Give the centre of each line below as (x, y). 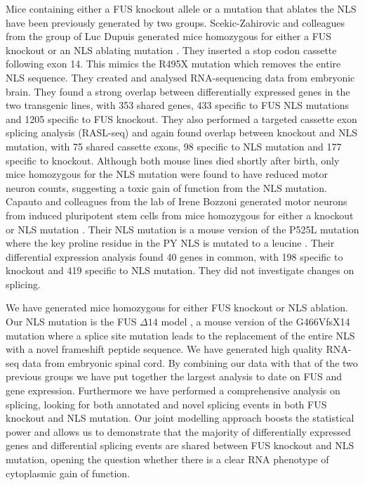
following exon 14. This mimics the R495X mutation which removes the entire (173, 64)
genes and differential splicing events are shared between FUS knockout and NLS (180, 445)
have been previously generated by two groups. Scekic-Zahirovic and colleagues (175, 22)
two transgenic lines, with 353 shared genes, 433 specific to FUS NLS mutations (177, 105)
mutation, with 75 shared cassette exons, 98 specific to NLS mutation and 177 (174, 146)
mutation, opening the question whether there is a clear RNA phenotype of (167, 459)
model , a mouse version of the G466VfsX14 (255, 322)
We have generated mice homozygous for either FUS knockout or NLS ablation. (177, 308)
